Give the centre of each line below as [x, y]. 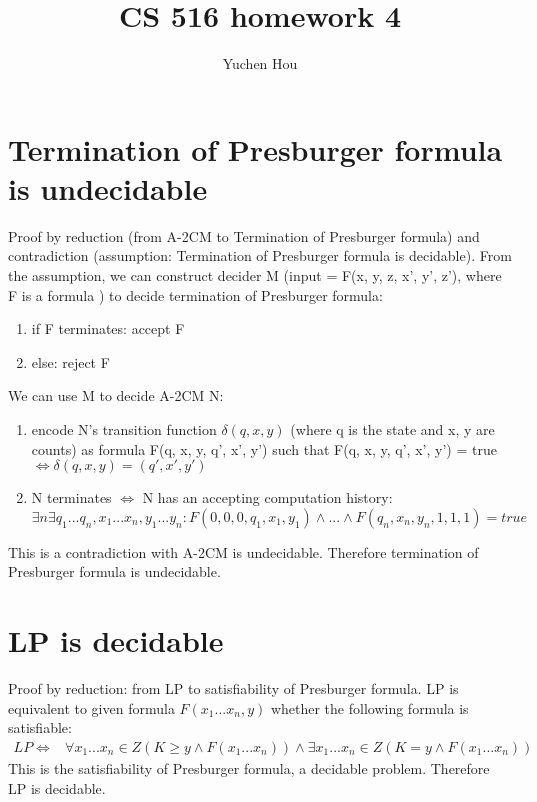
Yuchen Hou [260, 63]
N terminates [71, 497]
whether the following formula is [369, 707]
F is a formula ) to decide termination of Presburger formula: [195, 294]
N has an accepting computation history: [267, 497]
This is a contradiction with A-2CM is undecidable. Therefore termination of [243, 551]
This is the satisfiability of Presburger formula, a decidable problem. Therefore [249, 767]
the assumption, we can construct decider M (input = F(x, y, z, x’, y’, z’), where [255, 275]
